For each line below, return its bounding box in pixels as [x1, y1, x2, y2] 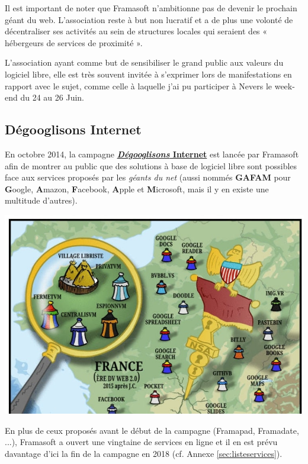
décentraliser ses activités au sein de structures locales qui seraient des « [5, 25, 268, 37]
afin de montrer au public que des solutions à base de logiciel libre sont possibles [5, 159, 297, 172]
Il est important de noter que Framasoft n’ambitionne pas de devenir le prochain [5, 2, 297, 14]
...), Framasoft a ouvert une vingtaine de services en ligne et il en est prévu [5, 436, 278, 448]
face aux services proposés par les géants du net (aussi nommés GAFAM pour [5, 171, 291, 183]
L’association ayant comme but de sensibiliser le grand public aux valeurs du [5, 56, 284, 69]
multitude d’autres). [5, 194, 78, 207]
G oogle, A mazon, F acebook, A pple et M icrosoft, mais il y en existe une [5, 182, 269, 195]
